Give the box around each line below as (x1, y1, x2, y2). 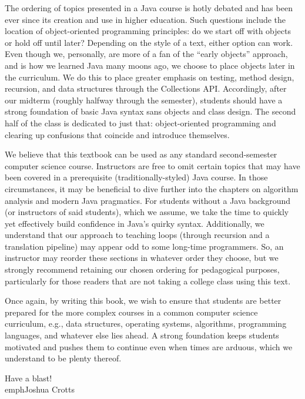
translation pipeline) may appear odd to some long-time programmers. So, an (5, 240, 284, 252)
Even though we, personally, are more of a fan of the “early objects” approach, (5, 48, 288, 60)
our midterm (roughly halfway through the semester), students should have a (5, 93, 283, 106)
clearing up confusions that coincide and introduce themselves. (5, 128, 230, 140)
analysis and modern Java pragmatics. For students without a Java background (5, 194, 291, 206)
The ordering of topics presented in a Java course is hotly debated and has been (5, 2, 293, 14)
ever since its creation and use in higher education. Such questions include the (5, 13, 286, 25)
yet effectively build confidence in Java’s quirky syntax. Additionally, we (5, 217, 264, 229)
